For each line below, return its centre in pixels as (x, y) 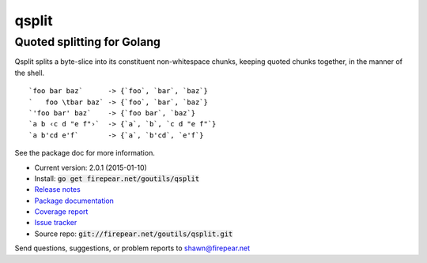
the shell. (30, 73)
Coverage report (61, 212)
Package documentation (74, 201)
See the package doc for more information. (85, 153)
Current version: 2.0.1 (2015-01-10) (91, 167)
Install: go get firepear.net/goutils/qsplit (117, 178)
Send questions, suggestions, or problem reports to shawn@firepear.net (132, 248)
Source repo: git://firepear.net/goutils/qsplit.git (134, 234)
